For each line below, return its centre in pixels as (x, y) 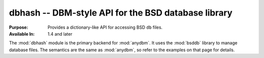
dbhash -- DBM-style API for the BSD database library (121, 13)
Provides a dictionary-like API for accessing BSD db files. (105, 27)
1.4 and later (60, 34)
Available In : (22, 34)
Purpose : (19, 27)
